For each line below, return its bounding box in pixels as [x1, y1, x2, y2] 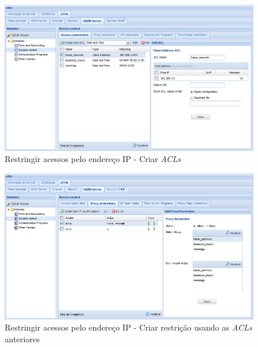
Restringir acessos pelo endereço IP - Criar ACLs [5, 153, 181, 165]
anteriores [5, 332, 40, 345]
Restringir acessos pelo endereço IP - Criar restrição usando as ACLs [5, 321, 252, 333]
